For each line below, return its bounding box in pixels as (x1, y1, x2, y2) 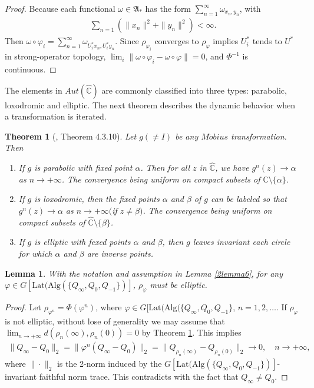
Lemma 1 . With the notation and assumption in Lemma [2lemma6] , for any (5, 267, 283, 279)
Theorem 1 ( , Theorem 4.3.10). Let (5, 130, 137, 142)
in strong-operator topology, (5, 50, 106, 62)
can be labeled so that (211, 193, 287, 205)
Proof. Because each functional (5, 2, 115, 14)
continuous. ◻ (5, 62, 57, 75)
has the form (145, 2, 191, 14)
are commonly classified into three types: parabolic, (101, 84, 287, 96)
